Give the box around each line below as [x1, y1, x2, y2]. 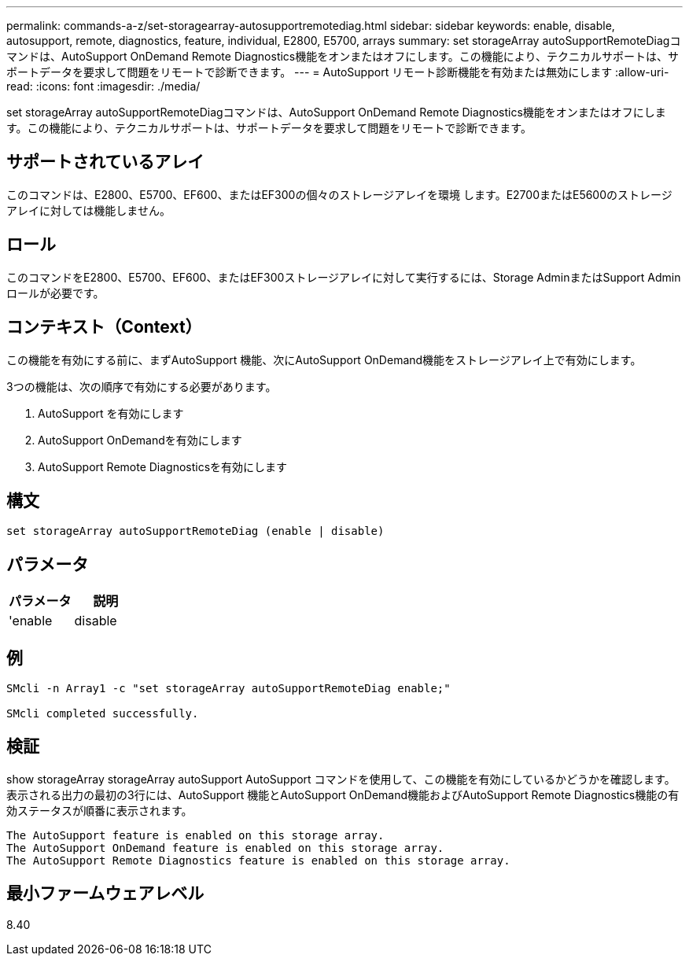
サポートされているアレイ [6, 152, 204, 172]
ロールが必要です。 [6, 286, 105, 300]
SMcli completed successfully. [6, 707, 199, 721]
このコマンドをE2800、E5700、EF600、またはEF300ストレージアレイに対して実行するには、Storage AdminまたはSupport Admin [6, 270, 681, 284]
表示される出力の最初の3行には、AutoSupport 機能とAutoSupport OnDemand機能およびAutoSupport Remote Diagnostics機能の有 [6, 787, 680, 802]
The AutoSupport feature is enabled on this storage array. [6, 828, 385, 842]
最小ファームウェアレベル [6, 883, 204, 904]
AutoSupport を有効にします [38, 406, 184, 420]
